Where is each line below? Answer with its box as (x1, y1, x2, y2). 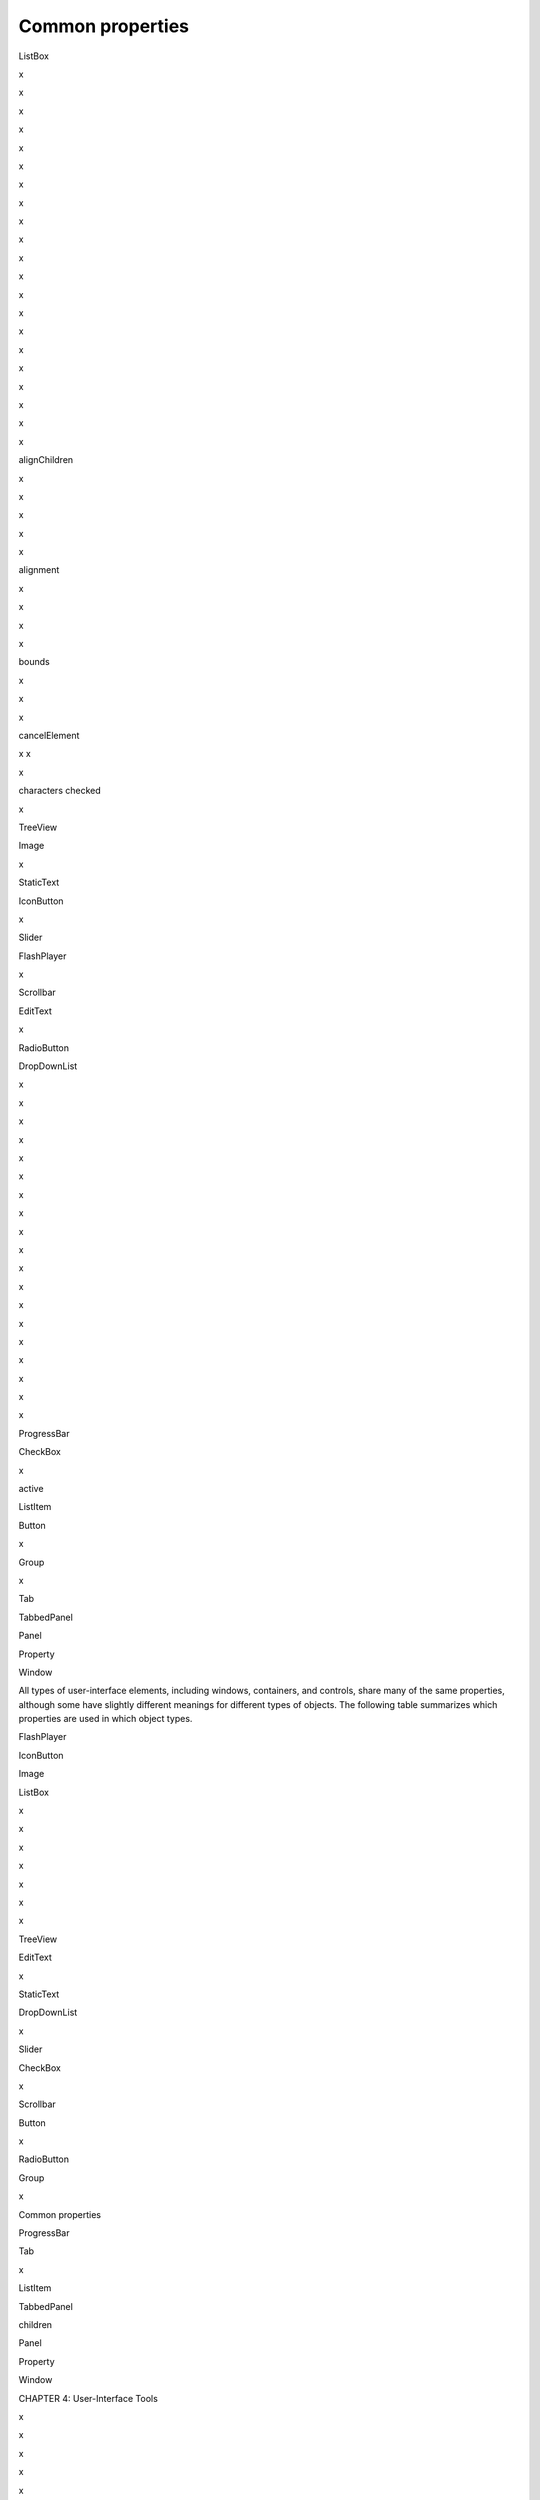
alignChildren (18, 454, 74, 466)
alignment (18, 564, 60, 576)
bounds (18, 656, 50, 668)
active (18, 1483, 44, 1495)
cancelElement (18, 730, 80, 741)
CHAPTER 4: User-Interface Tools (18, 2392, 159, 2404)
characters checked (18, 785, 102, 797)
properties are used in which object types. (18, 1713, 193, 1725)
